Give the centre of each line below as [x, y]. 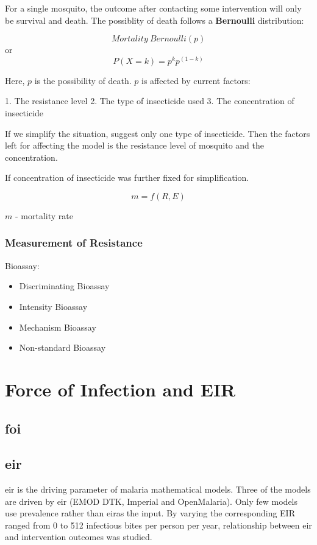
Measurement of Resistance [74, 243]
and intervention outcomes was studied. [79, 537]
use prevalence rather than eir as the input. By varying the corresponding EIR [150, 513]
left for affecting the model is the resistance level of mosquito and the [135, 145]
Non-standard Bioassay [62, 347]
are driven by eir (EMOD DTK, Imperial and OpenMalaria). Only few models [151, 501]
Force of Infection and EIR [120, 389]
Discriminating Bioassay [64, 286]
